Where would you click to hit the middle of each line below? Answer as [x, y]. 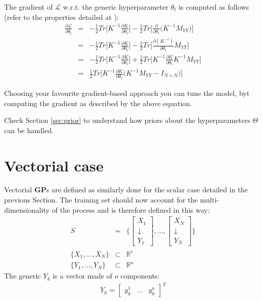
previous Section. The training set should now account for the [101, 200]
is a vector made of [82, 276]
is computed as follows [214, 7]
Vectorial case [54, 165]
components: [140, 276]
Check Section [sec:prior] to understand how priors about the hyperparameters [127, 120]
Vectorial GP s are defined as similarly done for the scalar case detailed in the [126, 190]
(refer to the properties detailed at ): [62, 17]
